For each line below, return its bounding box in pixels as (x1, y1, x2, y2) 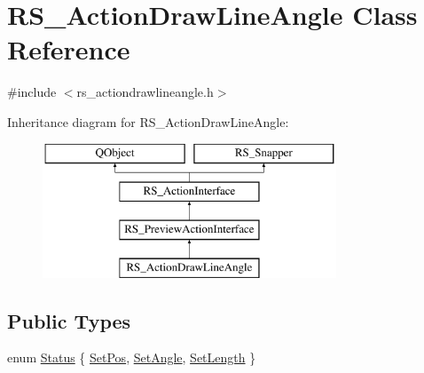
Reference (7, 31, 130, 67)
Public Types (7, 306, 131, 334)
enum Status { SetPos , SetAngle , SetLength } (7, 348, 256, 367)
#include (7, 83, 57, 101)
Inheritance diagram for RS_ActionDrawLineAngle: (7, 112, 289, 131)
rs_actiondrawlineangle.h (76, 83, 214, 101)
